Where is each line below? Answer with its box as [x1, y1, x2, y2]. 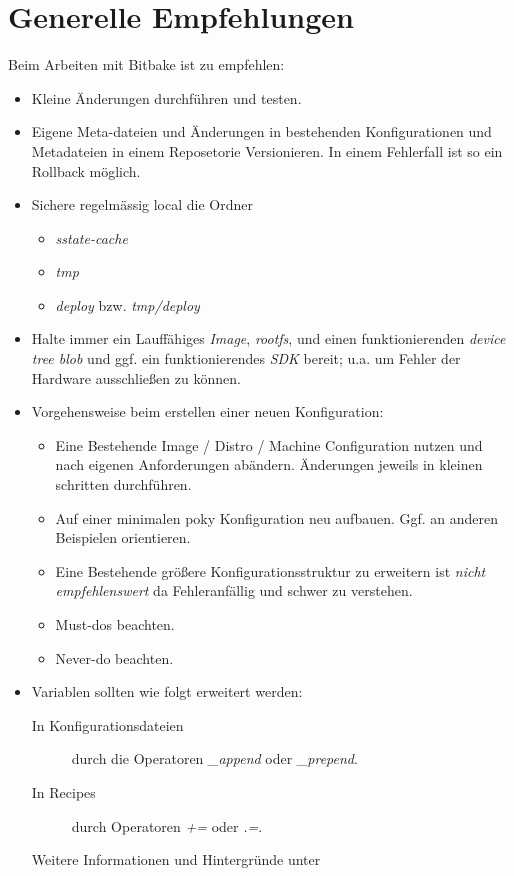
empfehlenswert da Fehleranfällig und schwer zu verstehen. [55, 580, 413, 601]
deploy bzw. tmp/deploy [55, 294, 200, 315]
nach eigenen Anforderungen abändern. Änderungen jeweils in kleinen [55, 454, 483, 475]
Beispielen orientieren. [55, 527, 191, 548]
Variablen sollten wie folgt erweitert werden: [31, 681, 303, 702]
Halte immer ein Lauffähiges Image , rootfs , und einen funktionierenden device [31, 328, 506, 349]
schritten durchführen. [55, 474, 192, 495]
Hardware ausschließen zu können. [31, 367, 241, 388]
